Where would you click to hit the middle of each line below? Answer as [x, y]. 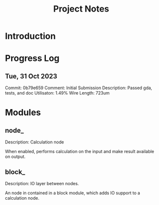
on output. [15, 157]
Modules [23, 113]
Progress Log [32, 58]
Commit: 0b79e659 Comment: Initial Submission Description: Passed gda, [79, 88]
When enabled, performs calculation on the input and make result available [80, 152]
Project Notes [81, 9]
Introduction [30, 36]
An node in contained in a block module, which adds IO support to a [72, 193]
